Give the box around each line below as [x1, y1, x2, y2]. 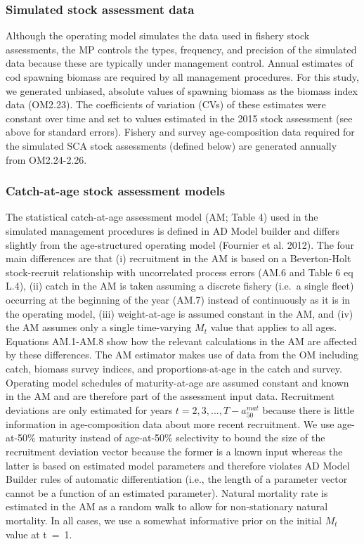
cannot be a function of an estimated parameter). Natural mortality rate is [6, 485, 328, 500]
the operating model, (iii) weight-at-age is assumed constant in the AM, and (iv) [6, 306, 353, 320]
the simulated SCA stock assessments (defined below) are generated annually [6, 138, 337, 153]
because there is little [262, 402, 354, 417]
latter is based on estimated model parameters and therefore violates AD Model [6, 458, 350, 472]
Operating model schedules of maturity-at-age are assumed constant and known [6, 375, 349, 389]
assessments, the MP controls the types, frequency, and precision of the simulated [6, 41, 357, 56]
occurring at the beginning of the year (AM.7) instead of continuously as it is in [6, 292, 351, 306]
